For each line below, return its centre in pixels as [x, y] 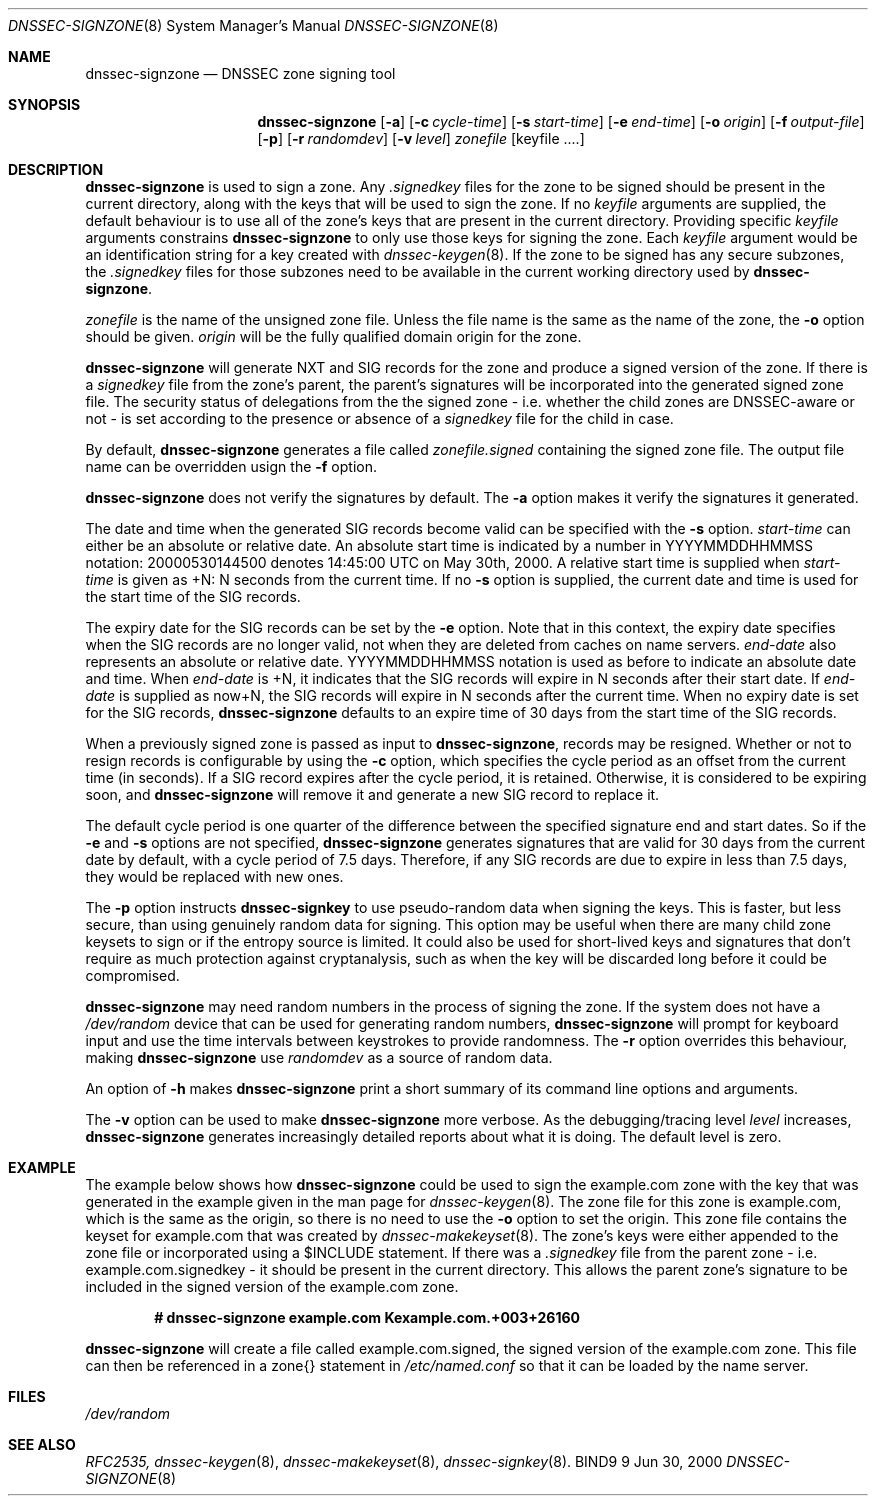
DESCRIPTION [56, 169]
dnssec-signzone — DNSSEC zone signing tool [240, 73]
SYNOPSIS [44, 104]
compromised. [132, 975]
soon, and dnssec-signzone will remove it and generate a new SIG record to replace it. [372, 794]
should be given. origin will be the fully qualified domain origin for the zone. [333, 336]
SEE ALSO [42, 1444]
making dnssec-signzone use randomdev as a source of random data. [319, 1057]
